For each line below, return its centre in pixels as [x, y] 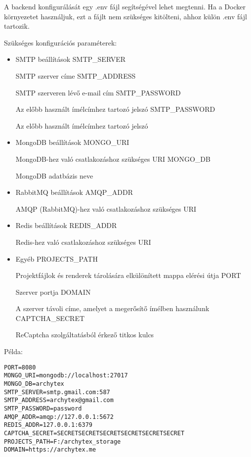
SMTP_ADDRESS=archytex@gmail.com [59, 400]
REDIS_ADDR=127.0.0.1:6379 [48, 425]
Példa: [13, 351]
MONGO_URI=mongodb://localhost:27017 [66, 376]
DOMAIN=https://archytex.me [50, 450]
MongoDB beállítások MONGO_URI [72, 142]
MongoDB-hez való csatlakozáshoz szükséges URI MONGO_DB [113, 159]
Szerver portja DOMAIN [53, 292]
